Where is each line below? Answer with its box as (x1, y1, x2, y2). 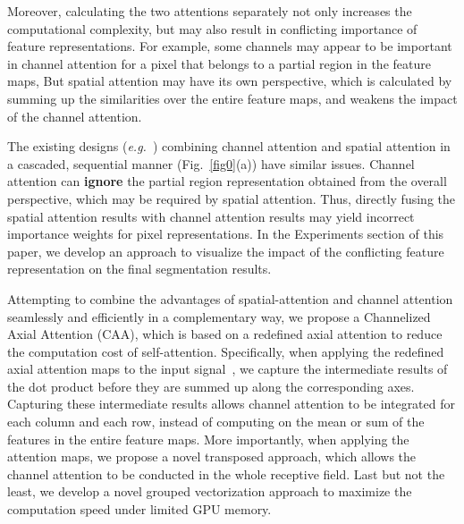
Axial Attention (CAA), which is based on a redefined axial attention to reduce (7, 325, 443, 343)
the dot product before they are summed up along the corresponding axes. (7, 376, 415, 395)
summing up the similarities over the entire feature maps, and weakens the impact (7, 89, 458, 107)
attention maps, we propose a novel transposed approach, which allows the (7, 447, 417, 466)
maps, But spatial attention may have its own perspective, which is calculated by (7, 72, 452, 90)
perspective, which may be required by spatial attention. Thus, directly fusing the (7, 189, 455, 207)
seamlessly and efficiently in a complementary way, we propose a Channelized (7, 307, 431, 325)
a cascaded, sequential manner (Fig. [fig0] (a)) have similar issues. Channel (7, 154, 415, 173)
